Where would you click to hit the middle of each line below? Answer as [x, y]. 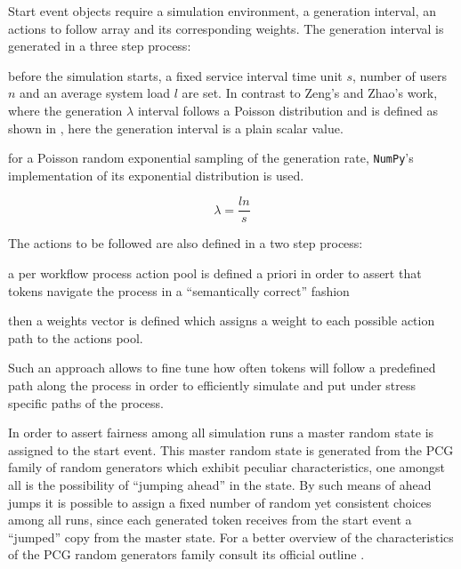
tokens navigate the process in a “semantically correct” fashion [179, 290]
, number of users [399, 75]
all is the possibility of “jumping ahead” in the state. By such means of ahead [220, 485]
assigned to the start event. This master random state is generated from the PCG [231, 449]
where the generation [65, 110]
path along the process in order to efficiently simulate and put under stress [212, 385]
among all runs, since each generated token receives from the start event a [210, 520]
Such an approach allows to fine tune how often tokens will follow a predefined [222, 368]
